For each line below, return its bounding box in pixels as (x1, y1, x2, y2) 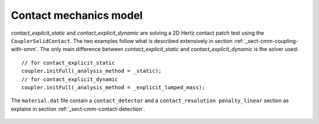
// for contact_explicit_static (21, 59, 115, 66)
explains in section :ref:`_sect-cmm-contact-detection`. (11, 105, 146, 112)
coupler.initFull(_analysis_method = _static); (21, 68, 162, 75)
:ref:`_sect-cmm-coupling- (233, 37, 298, 44)
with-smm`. (11, 46, 39, 53)
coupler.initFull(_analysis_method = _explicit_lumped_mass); (21, 84, 206, 91)
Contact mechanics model (11, 9, 143, 22)
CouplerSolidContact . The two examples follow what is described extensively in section (11, 37, 233, 44)
